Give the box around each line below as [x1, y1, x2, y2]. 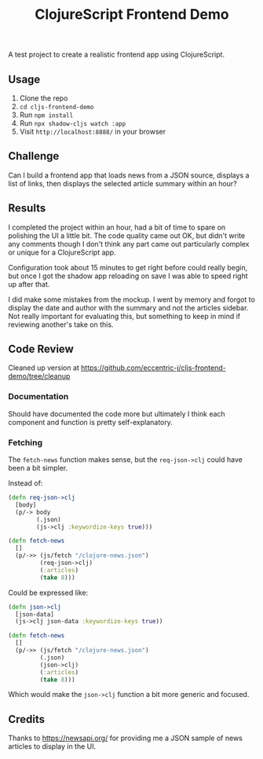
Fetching [8, 437, 43, 448]
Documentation [8, 391, 69, 402]
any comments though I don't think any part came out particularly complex [8, 239, 250, 248]
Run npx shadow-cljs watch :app [19, 119, 126, 127]
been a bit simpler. [8, 464, 68, 473]
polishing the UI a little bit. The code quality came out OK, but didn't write [8, 230, 246, 240]
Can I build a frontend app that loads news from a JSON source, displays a [8, 170, 250, 180]
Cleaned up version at [8, 363, 80, 372]
